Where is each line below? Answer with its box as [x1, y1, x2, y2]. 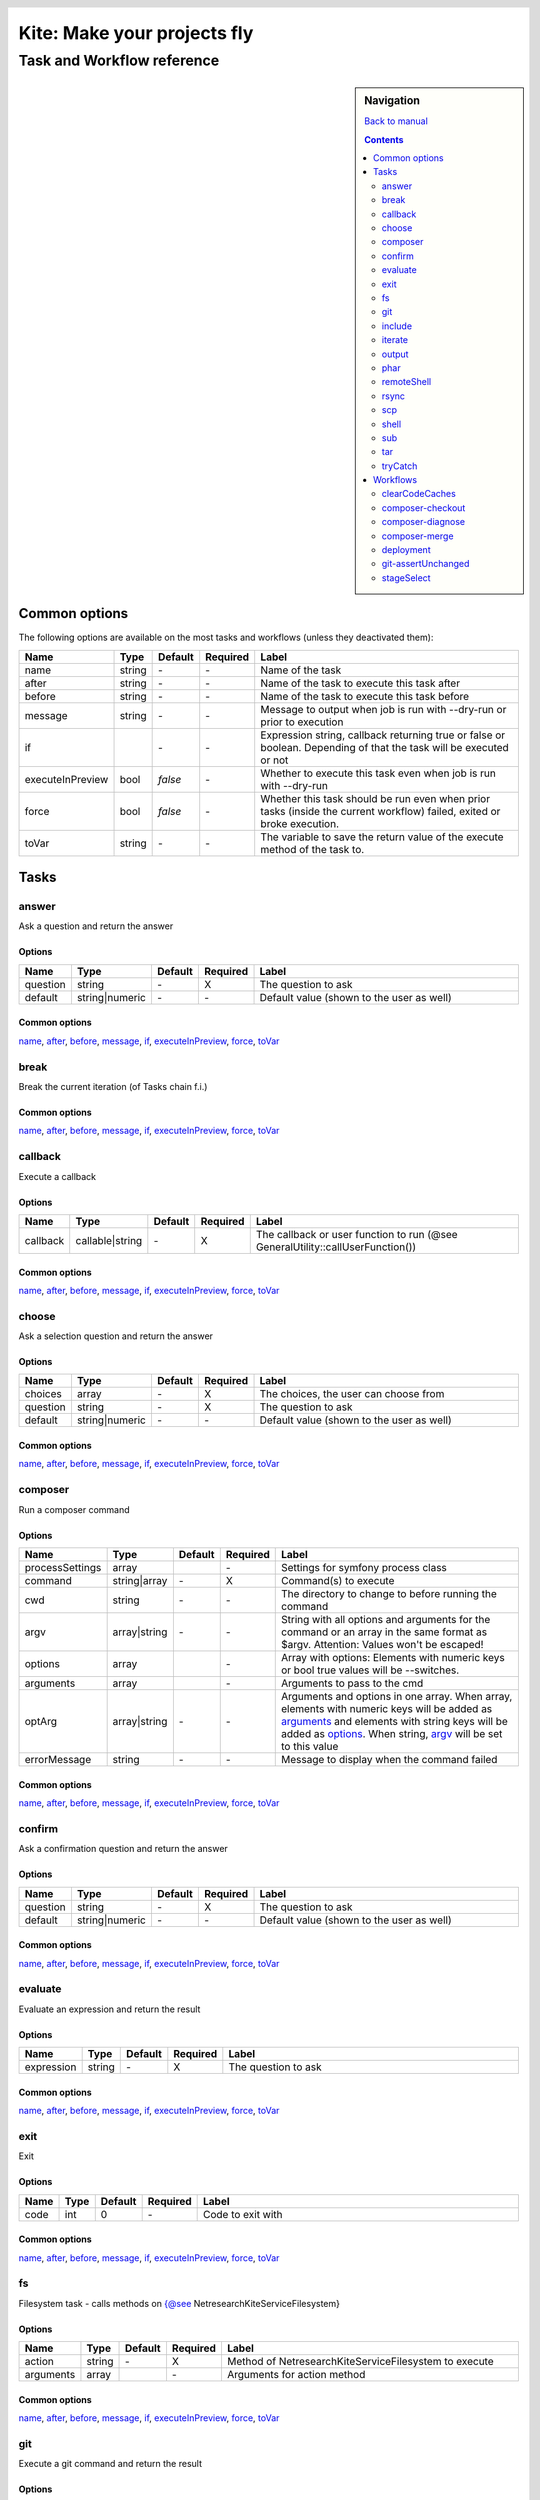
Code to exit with [202, 2207, 284, 2221]
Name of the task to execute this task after [260, 676, 460, 690]
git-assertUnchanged [381, 558, 470, 570]
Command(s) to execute [280, 1573, 395, 1587]
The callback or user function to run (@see [255, 1227, 459, 1241]
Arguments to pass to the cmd [280, 1676, 424, 1690]
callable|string [75, 1233, 143, 1247]
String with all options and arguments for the [280, 1612, 491, 1626]
